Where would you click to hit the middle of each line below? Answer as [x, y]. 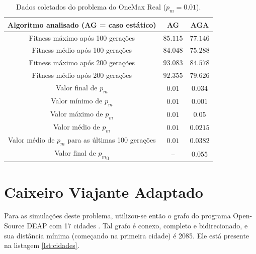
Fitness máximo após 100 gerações [82, 37]
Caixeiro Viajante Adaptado [104, 192]
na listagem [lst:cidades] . [42, 245]
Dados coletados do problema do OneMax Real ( [91, 7]
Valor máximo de [76, 114]
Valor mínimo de [77, 101]
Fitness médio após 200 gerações [82, 75]
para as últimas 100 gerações [112, 140]
